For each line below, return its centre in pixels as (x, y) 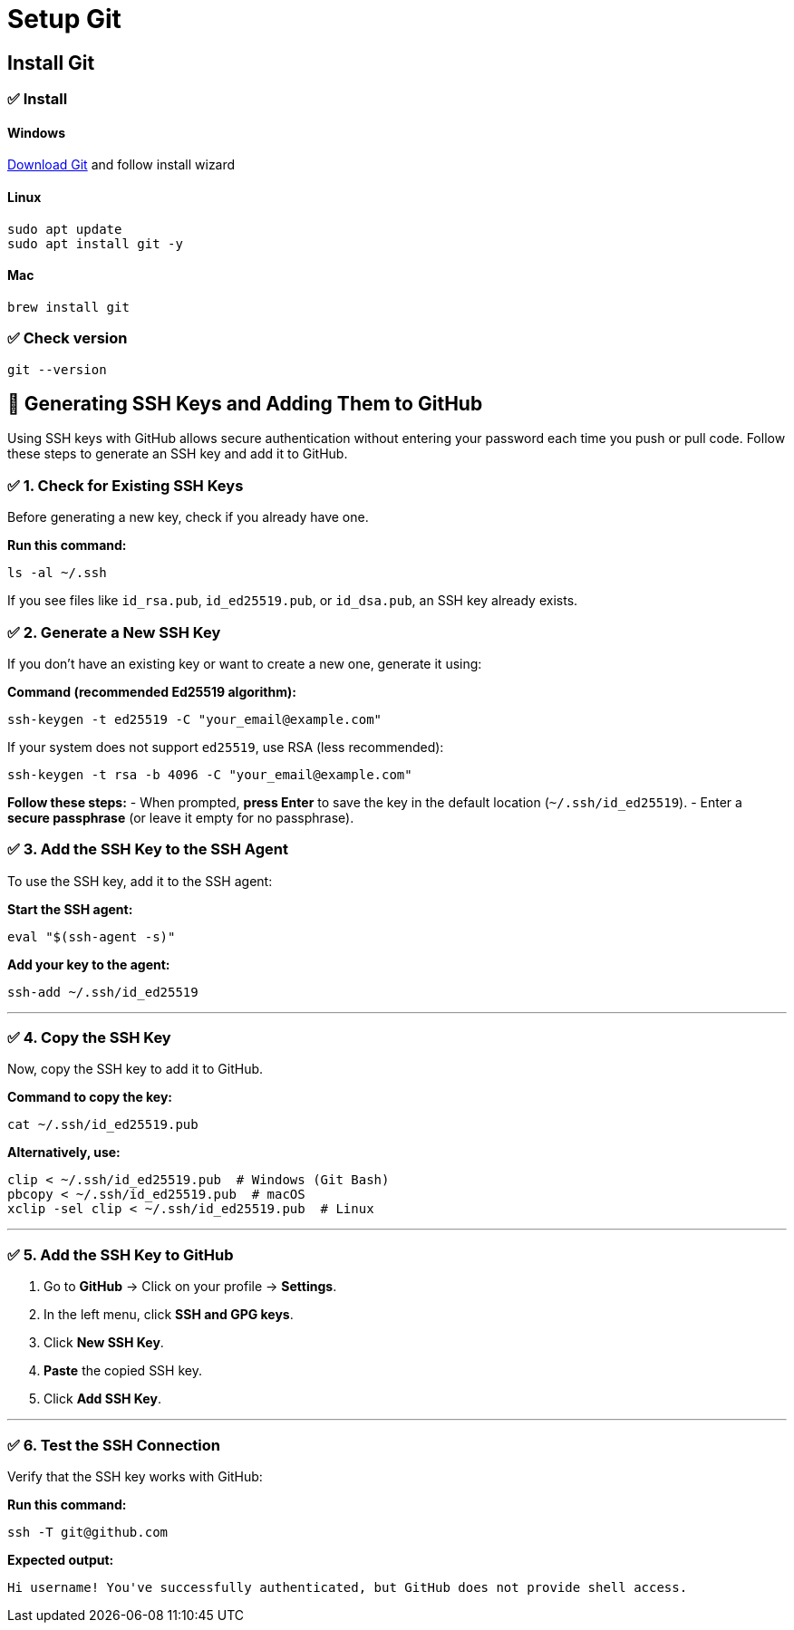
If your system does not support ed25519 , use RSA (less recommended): (226, 747)
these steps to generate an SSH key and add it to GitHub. (178, 454)
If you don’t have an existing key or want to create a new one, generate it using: (245, 663)
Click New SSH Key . (104, 1343)
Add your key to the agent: (89, 964)
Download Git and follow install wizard (121, 165)
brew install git (68, 307)
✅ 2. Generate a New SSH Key (114, 632)
